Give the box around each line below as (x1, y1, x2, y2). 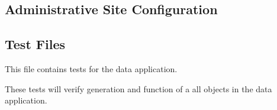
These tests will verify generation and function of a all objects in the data (5, 82, 272, 95)
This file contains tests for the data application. (5, 62, 178, 75)
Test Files (5, 35, 66, 53)
